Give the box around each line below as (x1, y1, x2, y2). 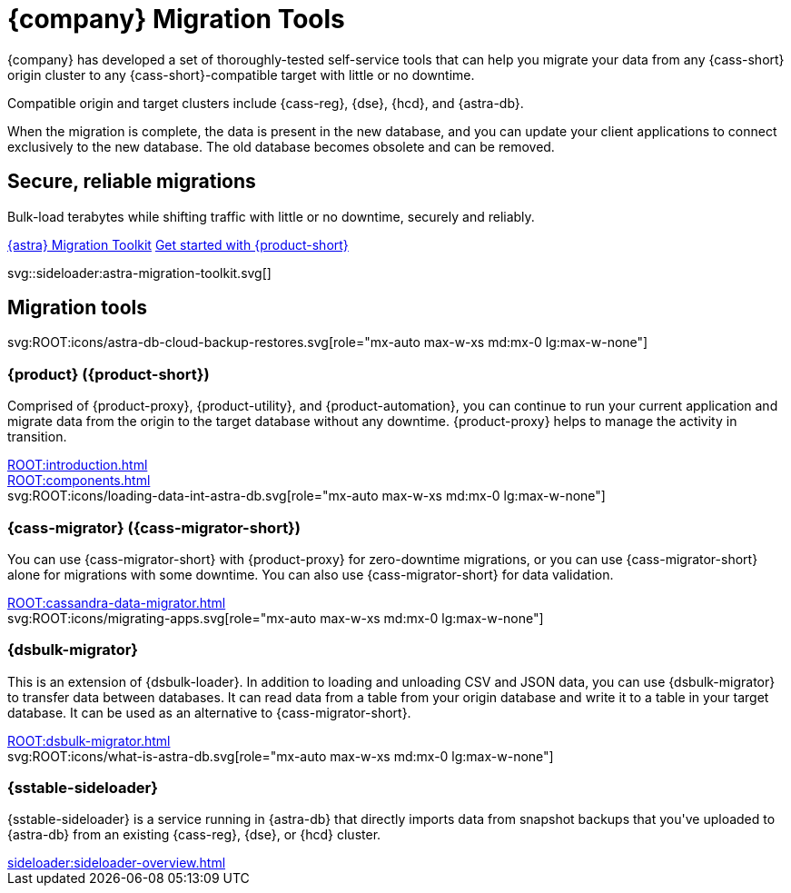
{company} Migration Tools (7, 4, 345, 35)
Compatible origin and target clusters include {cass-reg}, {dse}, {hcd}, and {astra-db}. (7, 94, 524, 111)
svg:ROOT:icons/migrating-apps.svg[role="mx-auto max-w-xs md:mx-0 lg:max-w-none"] (7, 610, 544, 626)
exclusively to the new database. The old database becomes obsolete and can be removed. (7, 138, 555, 154)
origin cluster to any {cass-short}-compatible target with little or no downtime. (7, 66, 475, 83)
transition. (7, 429, 67, 445)
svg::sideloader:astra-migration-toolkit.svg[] (7, 264, 272, 281)
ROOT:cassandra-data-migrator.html (7, 594, 226, 610)
